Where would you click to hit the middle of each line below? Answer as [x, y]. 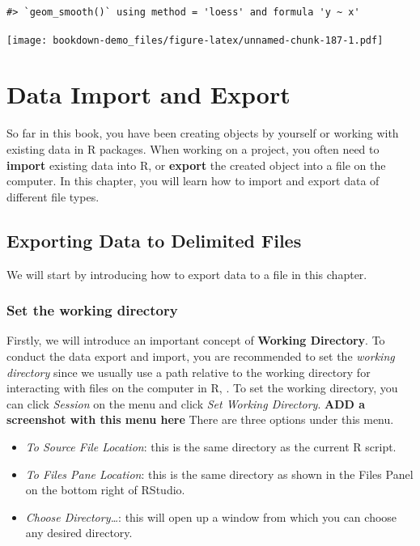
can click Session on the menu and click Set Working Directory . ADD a [186, 403]
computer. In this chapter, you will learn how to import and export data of [193, 181]
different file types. [53, 196]
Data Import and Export [148, 94]
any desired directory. [79, 533]
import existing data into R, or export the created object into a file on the [196, 165]
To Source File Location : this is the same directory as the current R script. [211, 446]
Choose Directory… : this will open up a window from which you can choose [211, 516]
